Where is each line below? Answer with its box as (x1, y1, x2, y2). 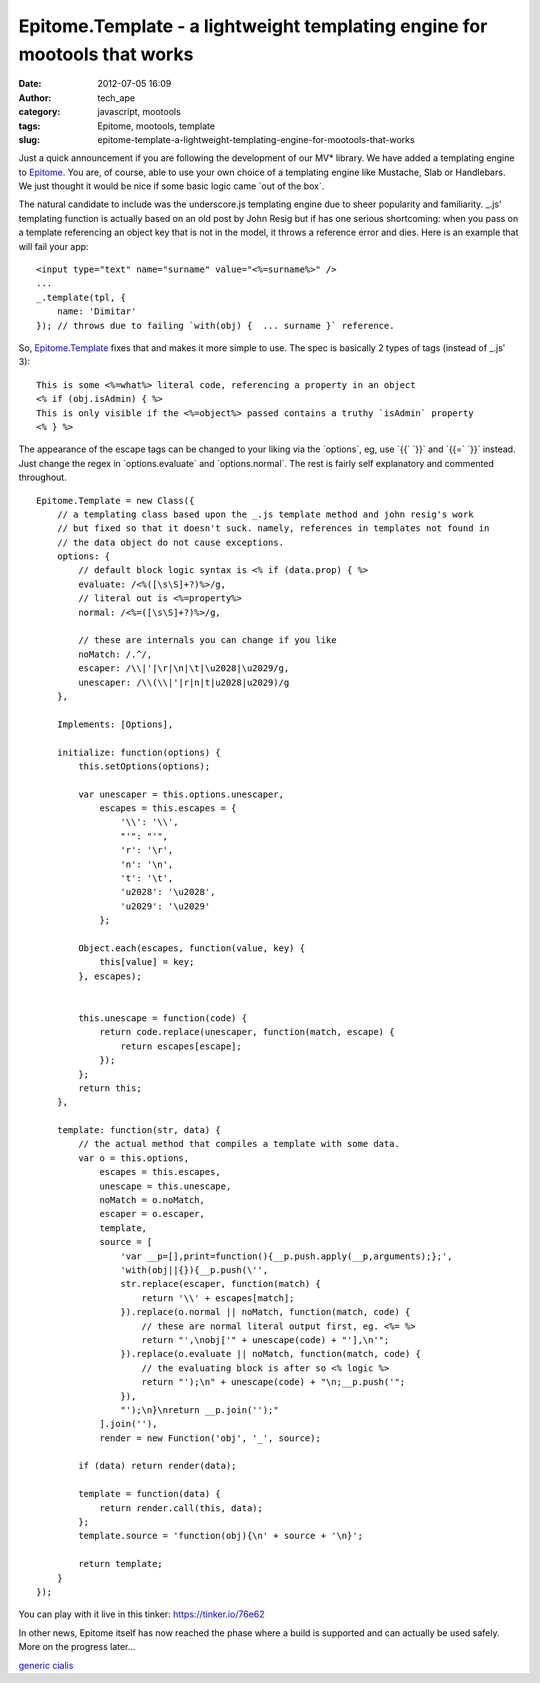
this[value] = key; (99, 956, 195, 968)
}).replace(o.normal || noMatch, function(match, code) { (120, 1306, 411, 1318)
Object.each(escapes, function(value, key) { (78, 943, 305, 954)
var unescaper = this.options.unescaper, (78, 788, 285, 800)
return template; (78, 1558, 164, 1570)
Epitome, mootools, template (97, 120, 215, 132)
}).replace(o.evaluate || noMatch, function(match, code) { (120, 1348, 422, 1360)
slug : (18, 133, 40, 145)
